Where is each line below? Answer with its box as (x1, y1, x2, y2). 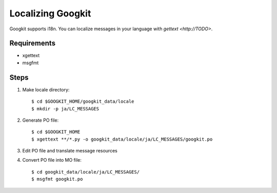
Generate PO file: (22, 117, 59, 123)
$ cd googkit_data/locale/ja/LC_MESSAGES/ (31, 169, 140, 175)
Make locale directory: (22, 86, 70, 92)
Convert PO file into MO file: (22, 157, 82, 163)
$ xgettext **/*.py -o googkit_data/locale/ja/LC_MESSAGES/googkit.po (31, 136, 213, 142)
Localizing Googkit (9, 8, 91, 19)
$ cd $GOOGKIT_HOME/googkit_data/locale (31, 99, 134, 105)
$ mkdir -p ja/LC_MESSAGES (31, 106, 100, 111)
